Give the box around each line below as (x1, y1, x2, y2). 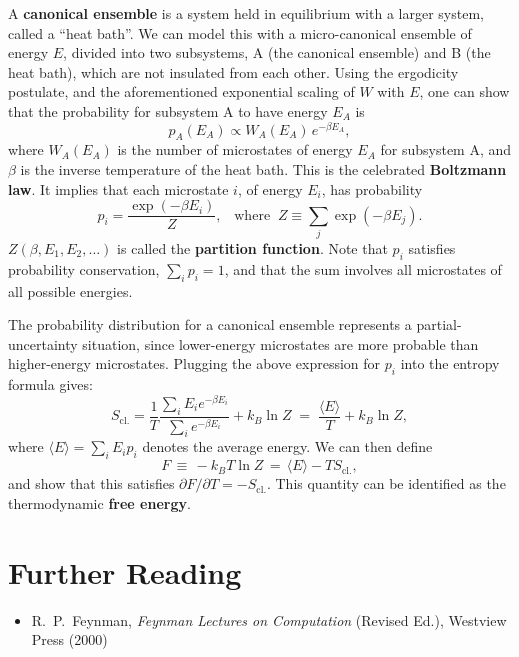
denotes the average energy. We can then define (142, 436, 433, 457)
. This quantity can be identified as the (266, 473, 506, 494)
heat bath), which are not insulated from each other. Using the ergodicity (8, 61, 459, 82)
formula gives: (8, 374, 93, 395)
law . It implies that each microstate (8, 178, 229, 199)
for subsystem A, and (380, 139, 512, 160)
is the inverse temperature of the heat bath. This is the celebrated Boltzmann (20, 159, 507, 180)
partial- (416, 314, 462, 335)
